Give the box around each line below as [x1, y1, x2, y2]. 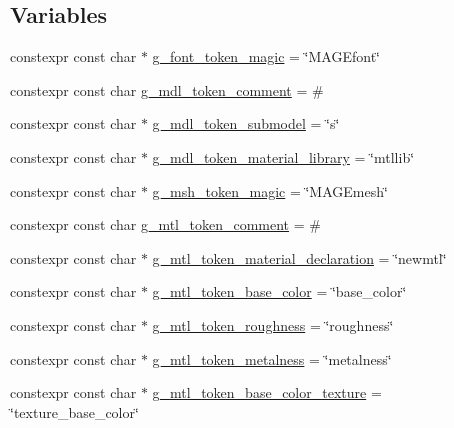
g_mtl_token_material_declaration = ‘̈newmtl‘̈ [152, 247, 447, 268]
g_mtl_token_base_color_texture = [152, 382, 382, 403]
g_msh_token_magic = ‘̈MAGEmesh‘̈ [152, 180, 388, 201]
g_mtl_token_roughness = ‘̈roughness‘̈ [152, 314, 394, 335]
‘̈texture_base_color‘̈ [10, 401, 139, 422]
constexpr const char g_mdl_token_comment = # [10, 79, 324, 100]
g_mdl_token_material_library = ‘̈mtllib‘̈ [152, 146, 415, 167]
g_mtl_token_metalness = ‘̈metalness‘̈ [152, 348, 392, 369]
